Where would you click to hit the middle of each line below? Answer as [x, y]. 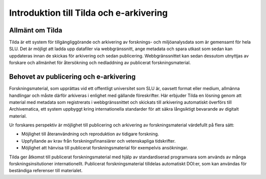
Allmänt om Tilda [36, 30]
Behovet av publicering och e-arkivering [72, 77]
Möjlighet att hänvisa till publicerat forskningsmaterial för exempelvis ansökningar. [105, 148]
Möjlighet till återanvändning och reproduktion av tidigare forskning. [90, 134]
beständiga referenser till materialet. [46, 171]
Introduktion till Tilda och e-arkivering [88, 13]
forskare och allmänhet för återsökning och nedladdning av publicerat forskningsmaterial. [100, 63]
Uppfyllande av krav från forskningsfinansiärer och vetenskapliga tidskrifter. [99, 141]
